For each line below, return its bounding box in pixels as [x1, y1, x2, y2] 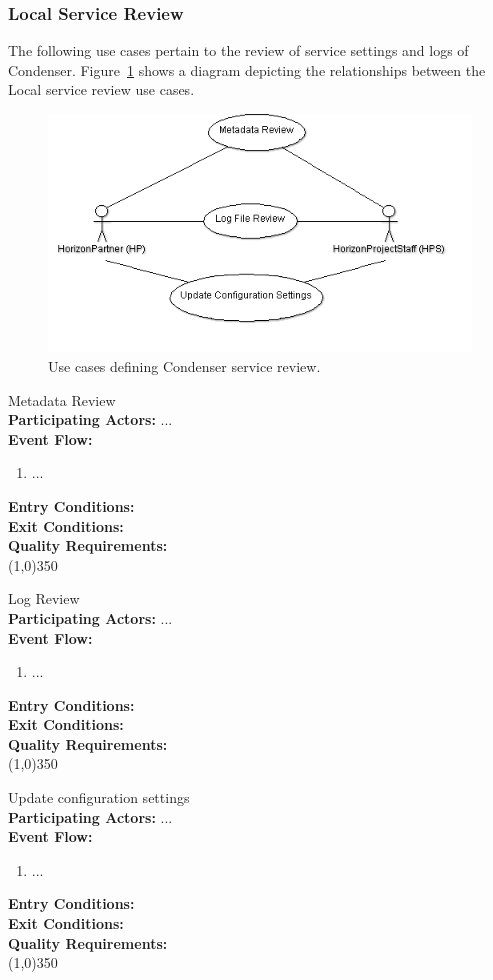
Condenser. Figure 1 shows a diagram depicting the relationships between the [8, 59, 486, 80]
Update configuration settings [8, 787, 190, 808]
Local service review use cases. [8, 79, 195, 100]
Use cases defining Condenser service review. [48, 355, 321, 376]
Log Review [8, 588, 80, 609]
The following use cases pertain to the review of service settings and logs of [8, 40, 469, 61]
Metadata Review [8, 389, 116, 410]
